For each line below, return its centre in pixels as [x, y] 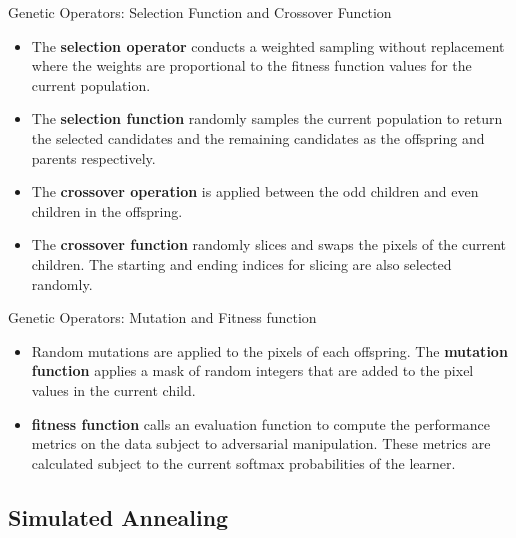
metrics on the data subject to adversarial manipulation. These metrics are [261, 443]
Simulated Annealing [118, 516]
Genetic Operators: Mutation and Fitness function [162, 317]
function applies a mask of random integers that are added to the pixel [252, 370]
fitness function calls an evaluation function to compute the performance [261, 423]
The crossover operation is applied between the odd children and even [255, 191]
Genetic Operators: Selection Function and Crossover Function [200, 12]
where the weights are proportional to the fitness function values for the [251, 65]
